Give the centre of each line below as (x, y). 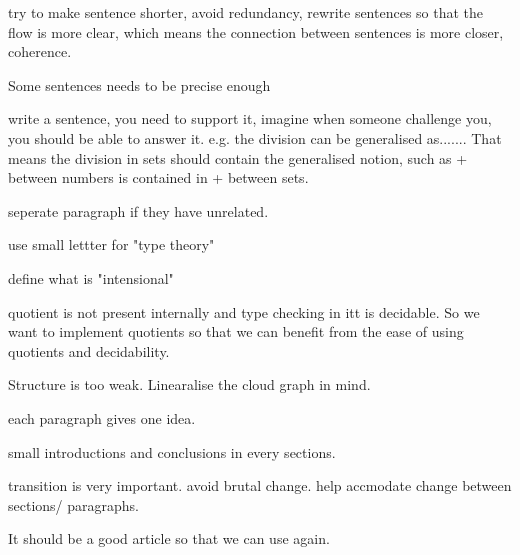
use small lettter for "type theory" (111, 244)
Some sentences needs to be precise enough (139, 84)
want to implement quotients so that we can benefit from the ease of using (236, 331)
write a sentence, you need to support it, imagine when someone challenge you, (250, 118)
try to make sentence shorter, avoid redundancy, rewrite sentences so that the (246, 12)
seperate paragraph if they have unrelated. (138, 210)
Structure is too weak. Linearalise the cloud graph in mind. (189, 384)
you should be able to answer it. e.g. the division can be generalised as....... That (255, 137)
